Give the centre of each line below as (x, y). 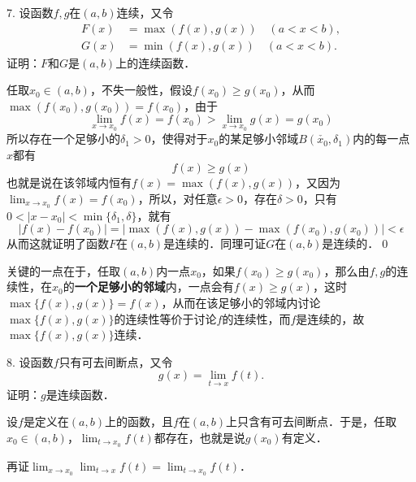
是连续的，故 (330, 318)
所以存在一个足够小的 (63, 139)
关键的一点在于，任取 (63, 270)
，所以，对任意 (178, 198)
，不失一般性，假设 (141, 90)
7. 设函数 (30, 12)
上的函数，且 (139, 421)
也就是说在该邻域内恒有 (69, 182)
